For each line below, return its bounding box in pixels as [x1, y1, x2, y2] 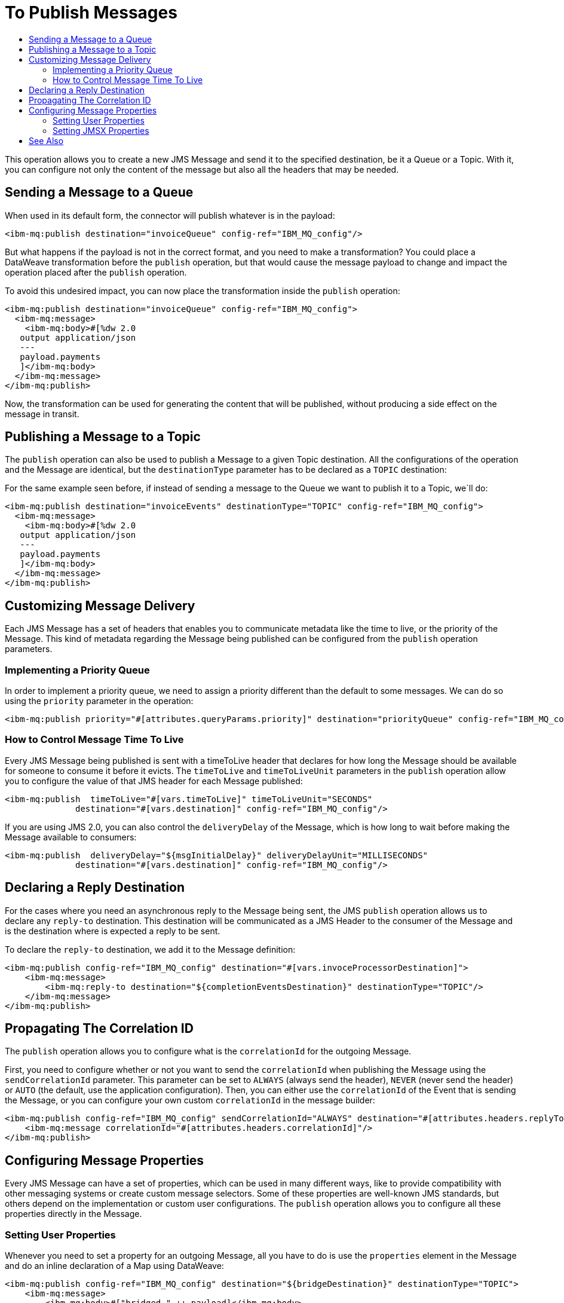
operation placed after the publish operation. [5, 267, 187, 277]
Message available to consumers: [5, 831, 137, 842]
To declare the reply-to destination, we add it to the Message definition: [5, 944, 296, 955]
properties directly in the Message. [5, 1209, 142, 1219]
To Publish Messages [5, 2, 177, 23]
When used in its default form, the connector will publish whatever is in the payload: [5, 210, 335, 221]
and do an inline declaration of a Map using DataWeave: [5, 1261, 224, 1271]
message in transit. [5, 408, 79, 419]
